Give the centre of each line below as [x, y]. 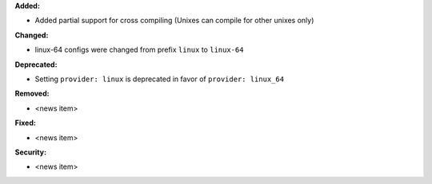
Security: [31, 152]
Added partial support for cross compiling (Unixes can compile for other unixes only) [174, 21]
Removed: [32, 94]
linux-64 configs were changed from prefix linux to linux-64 [139, 50]
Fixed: [25, 123]
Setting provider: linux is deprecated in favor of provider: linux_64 [159, 79]
